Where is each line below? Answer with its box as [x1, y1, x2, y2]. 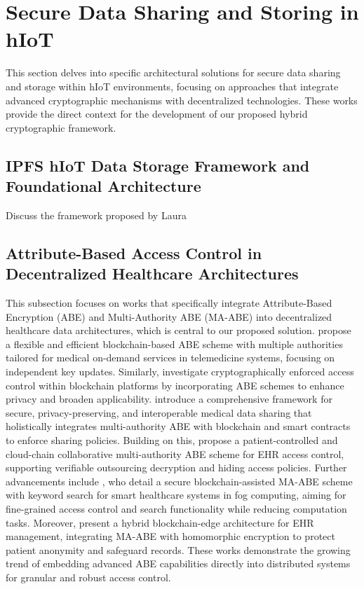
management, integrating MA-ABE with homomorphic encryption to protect [6, 529, 335, 543]
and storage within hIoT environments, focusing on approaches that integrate [6, 78, 339, 93]
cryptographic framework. [6, 120, 116, 134]
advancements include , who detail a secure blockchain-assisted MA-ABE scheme [6, 473, 353, 488]
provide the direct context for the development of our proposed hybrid [6, 106, 308, 121]
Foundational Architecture [6, 175, 201, 197]
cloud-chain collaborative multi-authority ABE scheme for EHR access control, [6, 446, 344, 461]
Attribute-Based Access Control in [6, 242, 262, 263]
